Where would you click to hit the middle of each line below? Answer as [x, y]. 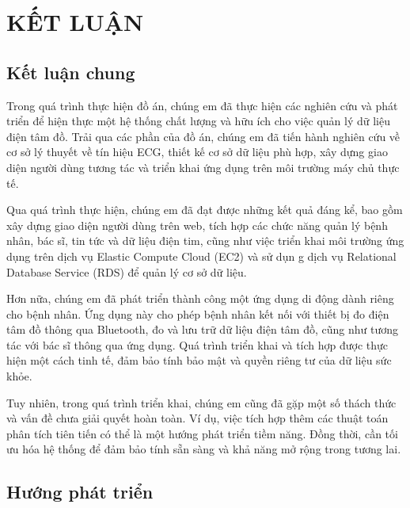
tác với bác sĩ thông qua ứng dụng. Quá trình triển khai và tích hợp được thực [197, 344]
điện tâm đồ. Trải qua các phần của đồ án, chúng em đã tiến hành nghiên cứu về [203, 136]
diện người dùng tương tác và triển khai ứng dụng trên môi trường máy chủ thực [203, 167]
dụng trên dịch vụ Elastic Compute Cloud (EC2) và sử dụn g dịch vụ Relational [201, 256]
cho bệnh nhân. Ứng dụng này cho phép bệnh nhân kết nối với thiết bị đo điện [198, 313]
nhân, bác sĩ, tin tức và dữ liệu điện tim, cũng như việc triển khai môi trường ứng [205, 241]
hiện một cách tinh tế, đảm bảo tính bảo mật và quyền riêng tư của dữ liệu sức [199, 360]
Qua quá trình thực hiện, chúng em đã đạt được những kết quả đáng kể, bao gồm [205, 210]
